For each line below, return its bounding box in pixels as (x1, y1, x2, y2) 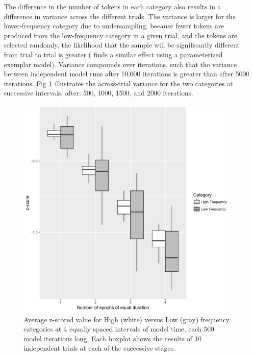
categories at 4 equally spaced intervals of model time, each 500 (24, 324, 214, 334)
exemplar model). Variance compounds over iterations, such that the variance (4, 59, 237, 69)
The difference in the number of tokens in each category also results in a (4, 1, 221, 11)
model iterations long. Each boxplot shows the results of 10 (24, 333, 202, 343)
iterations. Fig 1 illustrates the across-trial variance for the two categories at (4, 78, 233, 88)
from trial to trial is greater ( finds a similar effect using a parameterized (4, 49, 223, 59)
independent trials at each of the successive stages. (24, 343, 176, 353)
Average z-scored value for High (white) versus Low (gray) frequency (24, 314, 229, 324)
